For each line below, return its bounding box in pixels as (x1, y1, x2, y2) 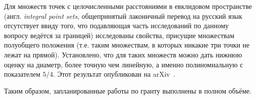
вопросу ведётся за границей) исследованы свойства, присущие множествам (4, 30, 235, 40)
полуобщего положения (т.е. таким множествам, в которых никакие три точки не (4, 40, 250, 50)
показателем (4, 69, 41, 79)
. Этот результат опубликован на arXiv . (53, 69, 175, 79)
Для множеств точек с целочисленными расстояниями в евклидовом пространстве (4, 1, 252, 11)
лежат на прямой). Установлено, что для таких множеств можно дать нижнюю (4, 49, 242, 59)
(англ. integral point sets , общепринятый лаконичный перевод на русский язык (4, 10, 243, 21)
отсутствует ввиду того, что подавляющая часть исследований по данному (4, 20, 229, 31)
